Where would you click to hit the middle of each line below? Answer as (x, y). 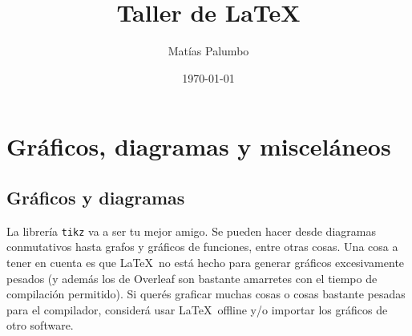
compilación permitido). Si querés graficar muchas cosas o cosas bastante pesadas (206, 294)
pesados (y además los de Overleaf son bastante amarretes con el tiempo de (192, 278)
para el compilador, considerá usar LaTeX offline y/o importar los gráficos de (197, 309)
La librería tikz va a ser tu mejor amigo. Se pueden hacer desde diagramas (191, 231)
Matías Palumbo (208, 51)
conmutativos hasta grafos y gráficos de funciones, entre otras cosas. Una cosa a (202, 247)
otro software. (40, 325)
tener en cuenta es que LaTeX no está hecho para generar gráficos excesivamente (206, 262)
